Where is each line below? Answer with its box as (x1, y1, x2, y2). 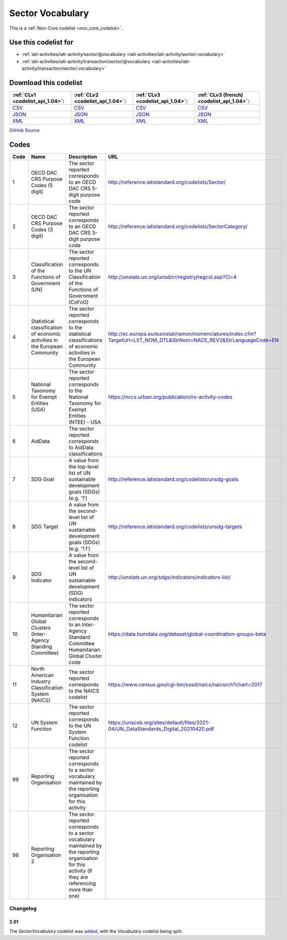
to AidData (68, 444, 94, 451)
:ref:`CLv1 (12, 91, 36, 98)
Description (68, 153, 97, 160)
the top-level (68, 463, 99, 470)
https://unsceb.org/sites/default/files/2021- (108, 719, 210, 726)
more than (68, 886, 93, 893)
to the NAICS (68, 687, 100, 694)
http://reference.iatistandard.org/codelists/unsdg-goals (108, 476, 239, 483)
